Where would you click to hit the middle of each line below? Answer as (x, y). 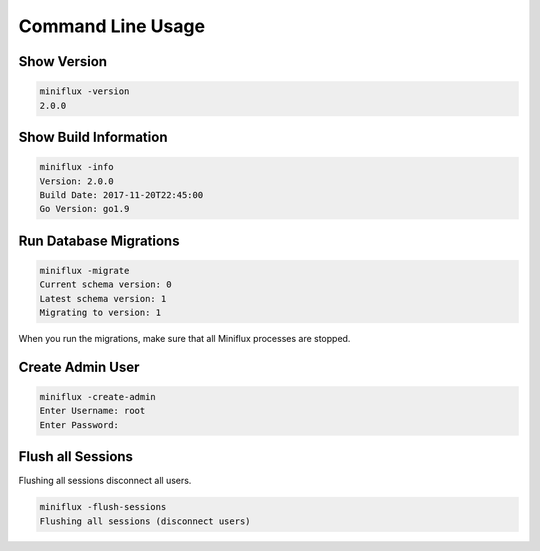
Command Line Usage (111, 26)
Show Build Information (93, 136)
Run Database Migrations (99, 240)
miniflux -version (84, 91)
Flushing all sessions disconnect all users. (105, 481)
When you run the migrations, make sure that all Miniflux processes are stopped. (184, 339)
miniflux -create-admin (98, 397)
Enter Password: (79, 424)
